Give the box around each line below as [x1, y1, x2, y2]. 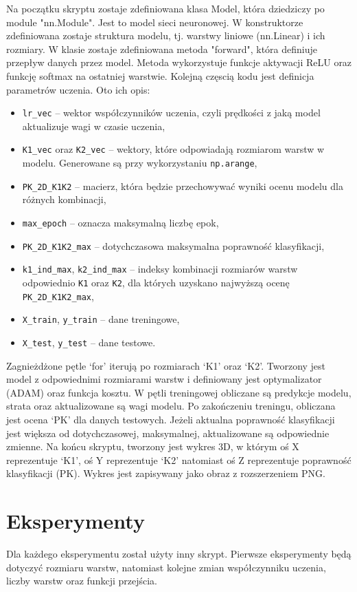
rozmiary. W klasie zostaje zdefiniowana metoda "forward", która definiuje [6, 41, 318, 56]
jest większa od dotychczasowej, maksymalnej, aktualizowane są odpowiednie [6, 425, 330, 440]
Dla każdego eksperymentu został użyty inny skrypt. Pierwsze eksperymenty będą [6, 547, 352, 561]
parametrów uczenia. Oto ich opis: [6, 82, 150, 96]
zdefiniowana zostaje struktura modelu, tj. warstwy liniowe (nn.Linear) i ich [6, 28, 325, 43]
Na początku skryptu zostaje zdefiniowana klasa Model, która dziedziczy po [6, 1, 325, 15]
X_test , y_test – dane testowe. [22, 335, 156, 349]
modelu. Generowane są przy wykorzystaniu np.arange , [22, 156, 257, 170]
